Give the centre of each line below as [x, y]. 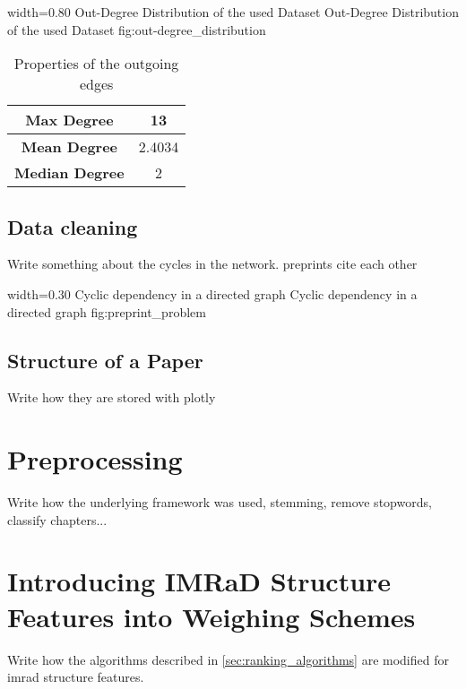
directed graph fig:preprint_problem [107, 311]
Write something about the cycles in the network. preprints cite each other [212, 264]
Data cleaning [73, 226]
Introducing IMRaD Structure [199, 581]
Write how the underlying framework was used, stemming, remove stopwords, [220, 502]
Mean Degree [69, 147]
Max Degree [69, 120]
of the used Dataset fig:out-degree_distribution [137, 29]
